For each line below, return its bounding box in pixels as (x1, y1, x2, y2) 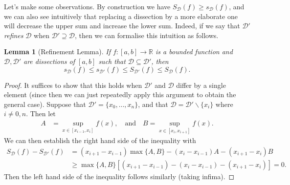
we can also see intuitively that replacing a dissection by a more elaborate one (4, 11, 238, 21)
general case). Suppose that (4, 99, 86, 109)
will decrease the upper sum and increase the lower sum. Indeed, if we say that (4, 21, 240, 31)
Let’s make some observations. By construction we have (4, 1, 171, 11)
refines (4, 30, 23, 40)
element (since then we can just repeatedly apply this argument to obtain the (4, 89, 236, 100)
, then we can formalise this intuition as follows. (75, 30, 219, 40)
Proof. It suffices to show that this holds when (4, 80, 142, 90)
